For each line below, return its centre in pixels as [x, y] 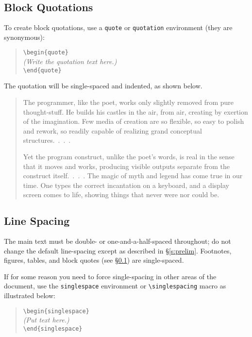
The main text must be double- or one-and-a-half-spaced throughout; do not [118, 241]
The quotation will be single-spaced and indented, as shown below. [103, 86]
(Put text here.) [46, 320]
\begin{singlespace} [56, 311]
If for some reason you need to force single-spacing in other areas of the [110, 276]
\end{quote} [42, 70]
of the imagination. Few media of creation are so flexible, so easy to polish [134, 121]
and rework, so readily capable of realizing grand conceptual [112, 130]
